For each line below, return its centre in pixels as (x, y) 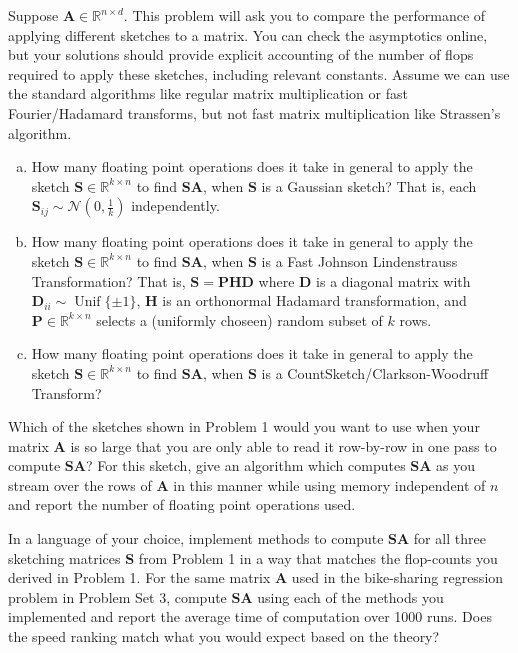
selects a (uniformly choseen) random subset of (239, 319)
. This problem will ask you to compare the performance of (304, 15)
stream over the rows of (80, 484)
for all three (449, 538)
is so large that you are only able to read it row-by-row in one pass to (283, 445)
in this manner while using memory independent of (329, 484)
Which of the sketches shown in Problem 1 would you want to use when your (244, 426)
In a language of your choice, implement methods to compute (196, 538)
